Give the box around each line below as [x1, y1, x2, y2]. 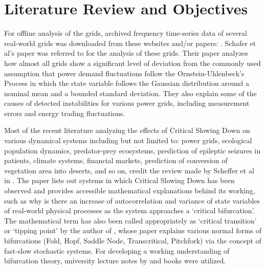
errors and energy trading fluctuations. [4, 107, 125, 118]
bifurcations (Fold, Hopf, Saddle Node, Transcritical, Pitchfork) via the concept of [4, 235, 261, 245]
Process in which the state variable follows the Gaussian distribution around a [4, 78, 249, 88]
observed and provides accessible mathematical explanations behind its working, [4, 185, 255, 196]
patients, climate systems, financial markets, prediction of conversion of [4, 155, 228, 166]
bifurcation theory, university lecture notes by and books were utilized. [4, 255, 226, 266]
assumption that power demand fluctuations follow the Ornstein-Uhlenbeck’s [4, 68, 245, 78]
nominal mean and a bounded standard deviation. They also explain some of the [4, 87, 257, 98]
